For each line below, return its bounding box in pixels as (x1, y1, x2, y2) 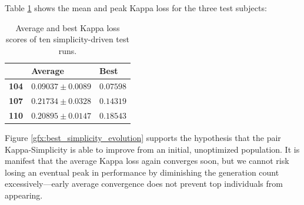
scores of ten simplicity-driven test (6, 33, 129, 45)
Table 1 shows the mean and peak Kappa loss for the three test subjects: (5, 2, 267, 14)
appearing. (5, 189, 43, 201)
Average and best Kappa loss (15, 21, 120, 33)
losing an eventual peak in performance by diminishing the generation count (5, 166, 279, 178)
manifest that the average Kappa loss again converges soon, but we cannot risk (5, 154, 289, 167)
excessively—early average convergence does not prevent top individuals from (5, 177, 283, 190)
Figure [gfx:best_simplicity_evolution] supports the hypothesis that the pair (5, 132, 281, 143)
